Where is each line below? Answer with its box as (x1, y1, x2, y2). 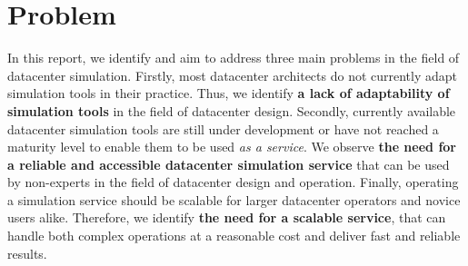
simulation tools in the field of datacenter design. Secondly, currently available (7, 101, 456, 120)
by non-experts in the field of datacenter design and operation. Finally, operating (7, 172, 459, 192)
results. (7, 243, 47, 262)
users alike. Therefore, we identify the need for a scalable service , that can (7, 208, 446, 227)
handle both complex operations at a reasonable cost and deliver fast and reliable (7, 226, 461, 245)
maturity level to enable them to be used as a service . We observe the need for (7, 137, 456, 156)
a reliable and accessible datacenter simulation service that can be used (7, 154, 450, 173)
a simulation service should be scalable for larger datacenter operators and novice (7, 190, 461, 209)
